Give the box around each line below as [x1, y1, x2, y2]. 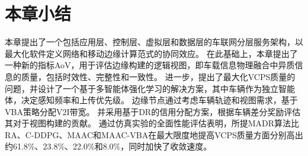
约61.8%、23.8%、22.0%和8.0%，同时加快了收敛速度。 [5, 140, 212, 152]
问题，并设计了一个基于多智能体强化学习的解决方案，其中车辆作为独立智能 [5, 82, 295, 94]
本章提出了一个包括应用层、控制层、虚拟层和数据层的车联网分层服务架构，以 [5, 36, 303, 48]
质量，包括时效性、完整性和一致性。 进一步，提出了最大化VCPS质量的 [21, 70, 296, 82]
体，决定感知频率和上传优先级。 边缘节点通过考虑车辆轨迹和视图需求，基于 [5, 94, 298, 106]
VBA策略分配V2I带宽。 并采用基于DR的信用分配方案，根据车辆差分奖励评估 [5, 105, 301, 117]
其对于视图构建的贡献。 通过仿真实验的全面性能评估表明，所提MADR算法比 [5, 117, 299, 129]
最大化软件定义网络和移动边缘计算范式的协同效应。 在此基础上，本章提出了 [5, 47, 298, 59]
